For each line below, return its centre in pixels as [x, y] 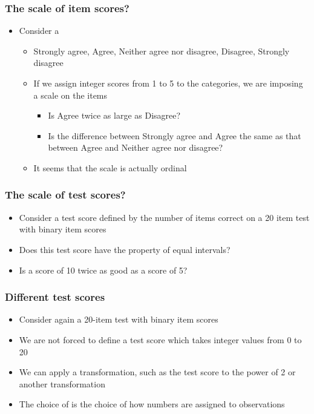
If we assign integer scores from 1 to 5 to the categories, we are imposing [168, 83]
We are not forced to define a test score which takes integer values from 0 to [160, 339]
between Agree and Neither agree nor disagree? [136, 147]
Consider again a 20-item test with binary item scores [119, 319]
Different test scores [55, 297]
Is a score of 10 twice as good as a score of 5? [103, 270]
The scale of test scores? [65, 195]
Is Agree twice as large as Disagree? [114, 115]
